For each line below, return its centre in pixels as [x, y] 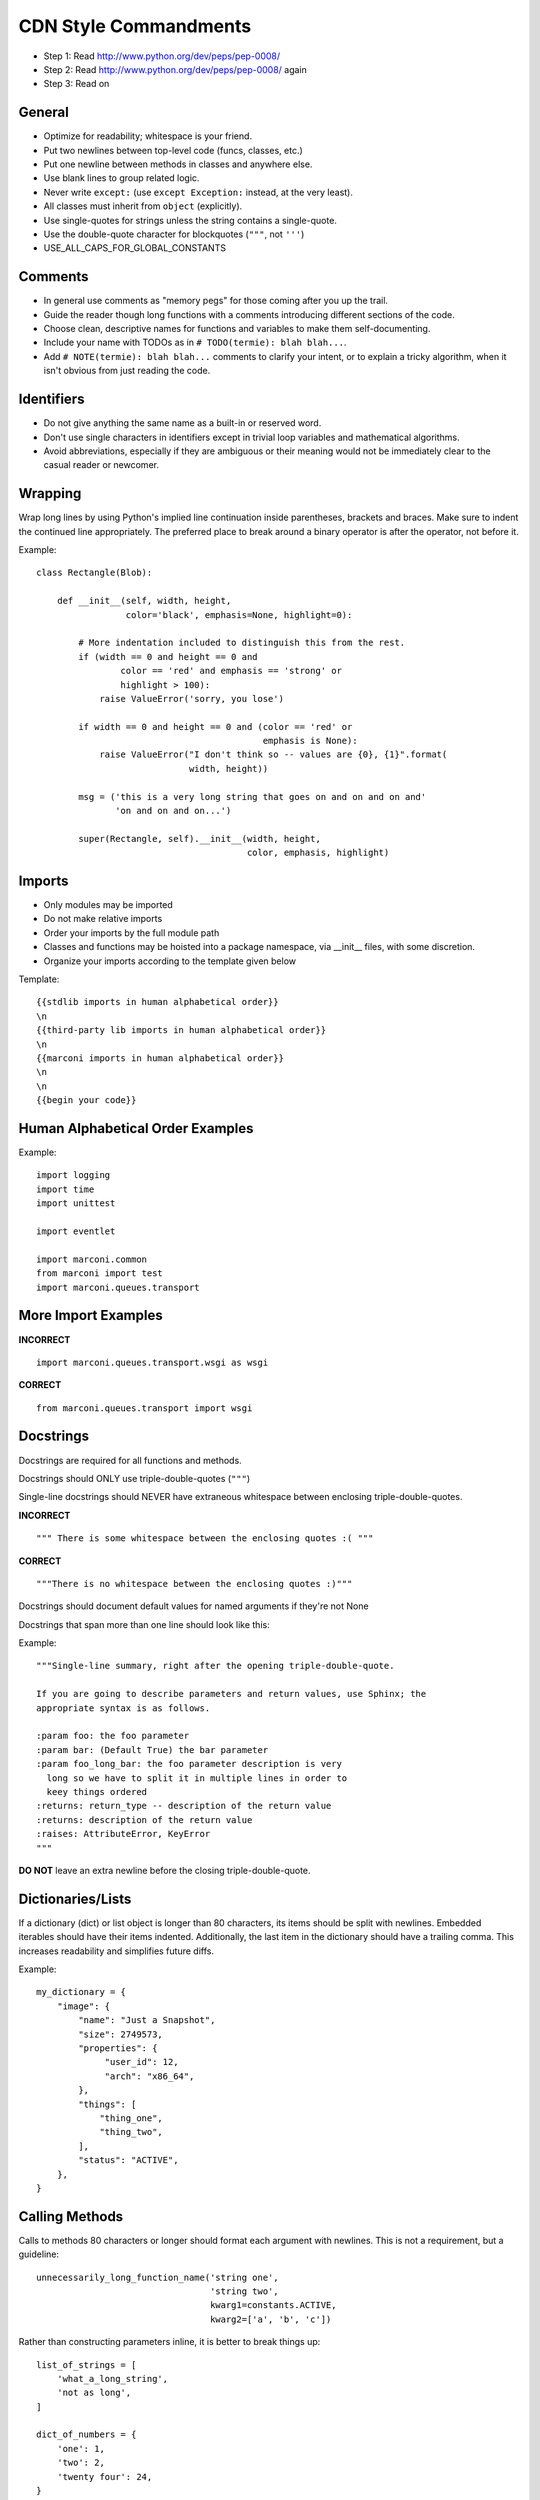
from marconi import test [100, 1273]
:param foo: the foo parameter [113, 1736]
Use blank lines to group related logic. [121, 178]
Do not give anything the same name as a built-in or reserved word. [182, 423]
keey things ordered [97, 1791]
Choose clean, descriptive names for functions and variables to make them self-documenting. [237, 329]
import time [65, 1189]
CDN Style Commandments [135, 26]
